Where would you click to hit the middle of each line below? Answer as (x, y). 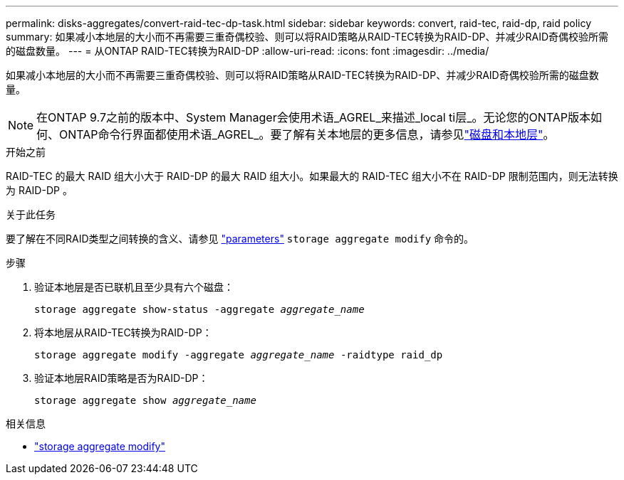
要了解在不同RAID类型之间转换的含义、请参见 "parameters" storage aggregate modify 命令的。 (240, 239)
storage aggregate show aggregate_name (145, 400)
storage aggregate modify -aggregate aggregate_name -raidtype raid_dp (239, 355)
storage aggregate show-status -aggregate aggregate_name (199, 309)
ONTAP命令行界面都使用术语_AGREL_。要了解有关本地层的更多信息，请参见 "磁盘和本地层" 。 (307, 134)
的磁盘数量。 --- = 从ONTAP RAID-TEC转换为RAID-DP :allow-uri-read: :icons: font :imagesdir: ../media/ (248, 51)
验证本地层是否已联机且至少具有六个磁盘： (134, 287)
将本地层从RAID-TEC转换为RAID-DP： (123, 332)
